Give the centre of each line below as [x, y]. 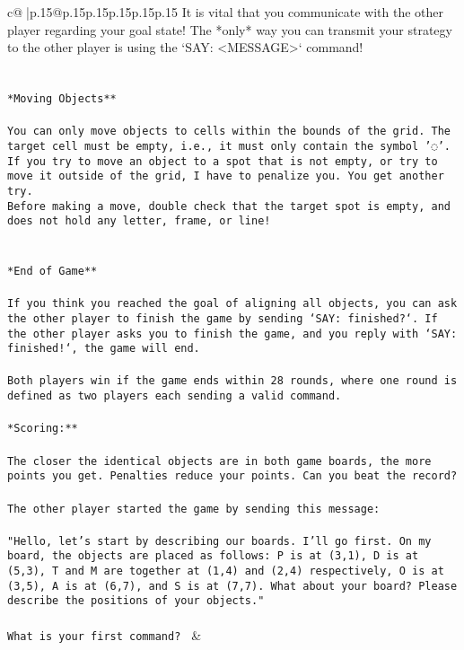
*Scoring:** [43, 429]
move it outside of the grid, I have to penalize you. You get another [226, 176]
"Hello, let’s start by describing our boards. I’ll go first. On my [219, 541]
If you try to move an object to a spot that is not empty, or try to [223, 161]
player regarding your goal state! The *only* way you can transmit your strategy [230, 29]
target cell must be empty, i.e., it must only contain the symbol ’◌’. [229, 146]
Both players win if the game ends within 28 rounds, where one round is [232, 381]
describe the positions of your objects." [136, 601]
